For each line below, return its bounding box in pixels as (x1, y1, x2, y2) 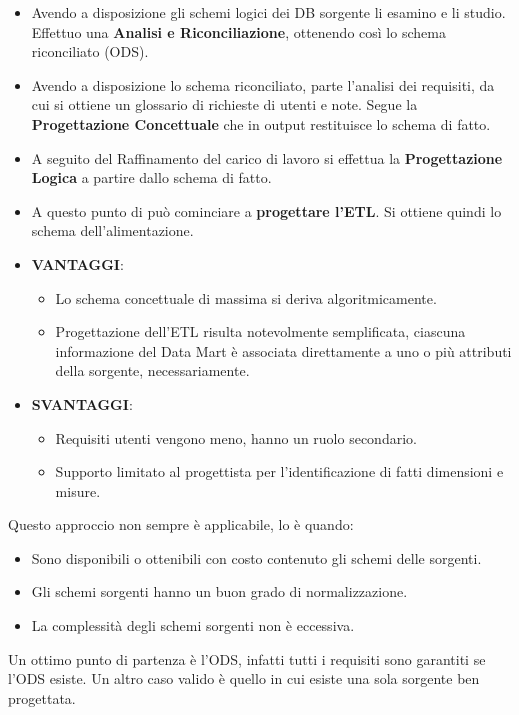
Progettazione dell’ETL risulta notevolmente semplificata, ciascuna (55, 321, 466, 342)
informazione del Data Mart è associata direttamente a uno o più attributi (55, 340, 512, 361)
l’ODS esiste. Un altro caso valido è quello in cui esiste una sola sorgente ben (8, 668, 480, 689)
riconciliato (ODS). (31, 41, 149, 62)
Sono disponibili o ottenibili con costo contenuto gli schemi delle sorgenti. (31, 547, 482, 568)
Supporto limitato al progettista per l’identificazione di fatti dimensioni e (55, 461, 504, 482)
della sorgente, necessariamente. (55, 360, 250, 381)
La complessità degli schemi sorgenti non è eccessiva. (31, 615, 355, 636)
